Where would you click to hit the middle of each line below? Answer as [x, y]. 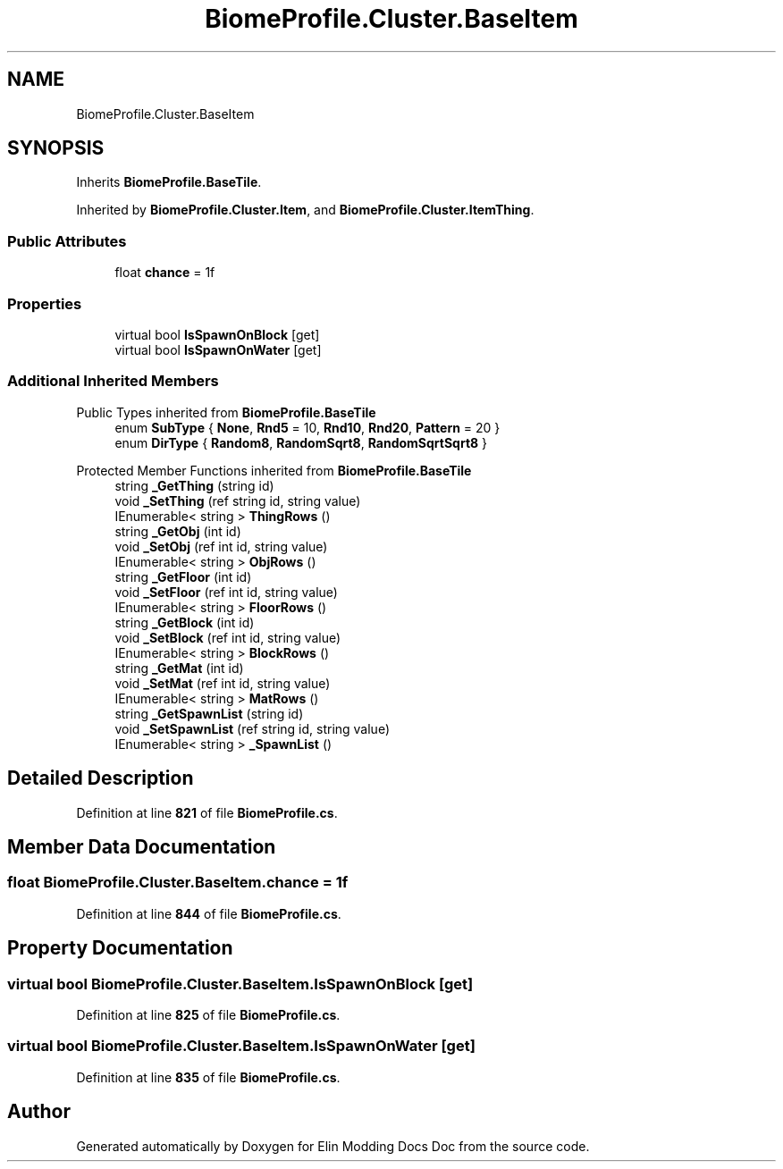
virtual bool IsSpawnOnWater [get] [218, 349]
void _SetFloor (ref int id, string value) [226, 592]
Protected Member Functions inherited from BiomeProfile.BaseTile [274, 470]
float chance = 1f [165, 273]
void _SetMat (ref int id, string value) [223, 683]
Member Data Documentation [142, 846]
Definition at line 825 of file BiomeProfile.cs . [208, 1014]
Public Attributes [67, 241]
